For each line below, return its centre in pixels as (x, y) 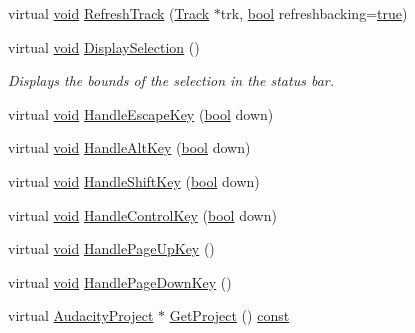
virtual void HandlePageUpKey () (111, 248)
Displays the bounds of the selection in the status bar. (171, 80)
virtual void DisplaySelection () (104, 46)
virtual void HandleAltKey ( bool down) (129, 147)
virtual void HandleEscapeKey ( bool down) (141, 113)
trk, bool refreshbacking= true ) (314, 13)
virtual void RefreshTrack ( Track (109, 13)
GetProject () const (229, 315)
